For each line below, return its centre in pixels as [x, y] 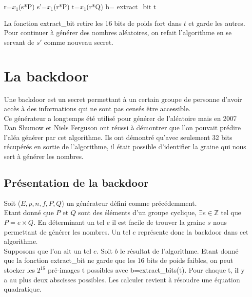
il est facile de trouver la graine [159, 222]
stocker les [19, 270]
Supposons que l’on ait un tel [48, 250]
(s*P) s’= [33, 6]
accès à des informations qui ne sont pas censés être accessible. [97, 109]
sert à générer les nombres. [44, 156]
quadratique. [23, 289]
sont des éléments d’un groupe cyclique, [137, 212]
